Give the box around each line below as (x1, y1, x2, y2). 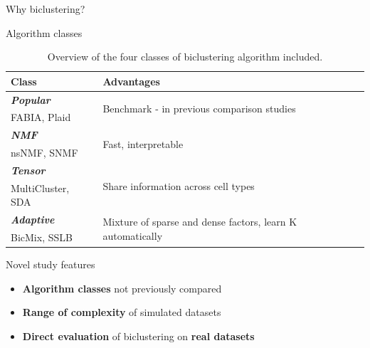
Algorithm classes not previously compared (22, 280, 222, 295)
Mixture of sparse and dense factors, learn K (102, 213, 297, 228)
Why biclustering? (6, 1, 85, 16)
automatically (102, 228, 163, 243)
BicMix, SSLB (11, 230, 73, 245)
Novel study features (6, 257, 95, 272)
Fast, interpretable (102, 136, 184, 151)
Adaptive (11, 212, 55, 227)
